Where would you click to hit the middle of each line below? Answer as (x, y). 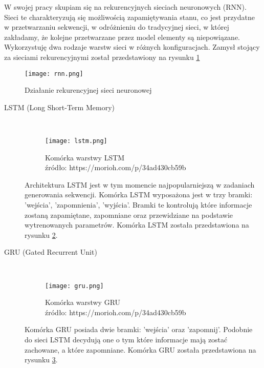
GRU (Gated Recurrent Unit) (51, 252)
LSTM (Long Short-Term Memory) (59, 107)
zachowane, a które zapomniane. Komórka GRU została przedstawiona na (140, 349)
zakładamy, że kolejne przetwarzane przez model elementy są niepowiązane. (122, 37)
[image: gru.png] (74, 286)
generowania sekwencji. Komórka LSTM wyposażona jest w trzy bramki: (139, 195)
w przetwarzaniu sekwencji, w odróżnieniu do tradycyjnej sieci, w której (117, 27)
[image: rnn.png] (54, 74)
